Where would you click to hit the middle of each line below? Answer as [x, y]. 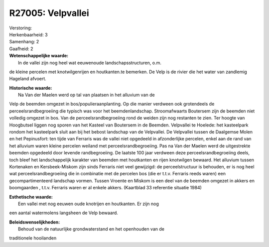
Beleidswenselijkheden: [35, 222]
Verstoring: [21, 28]
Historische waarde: [31, 88]
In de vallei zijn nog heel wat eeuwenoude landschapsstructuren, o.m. [90, 63]
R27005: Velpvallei [49, 13]
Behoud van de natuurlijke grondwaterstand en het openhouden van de [91, 229]
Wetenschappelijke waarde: [39, 56]
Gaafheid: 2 [21, 49]
